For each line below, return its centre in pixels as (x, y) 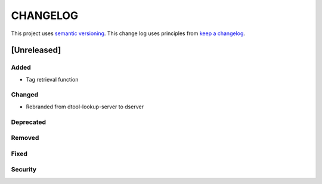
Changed (25, 95)
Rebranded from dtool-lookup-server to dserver (85, 107)
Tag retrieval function (52, 79)
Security (24, 170)
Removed (25, 138)
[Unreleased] (36, 50)
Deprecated (29, 122)
